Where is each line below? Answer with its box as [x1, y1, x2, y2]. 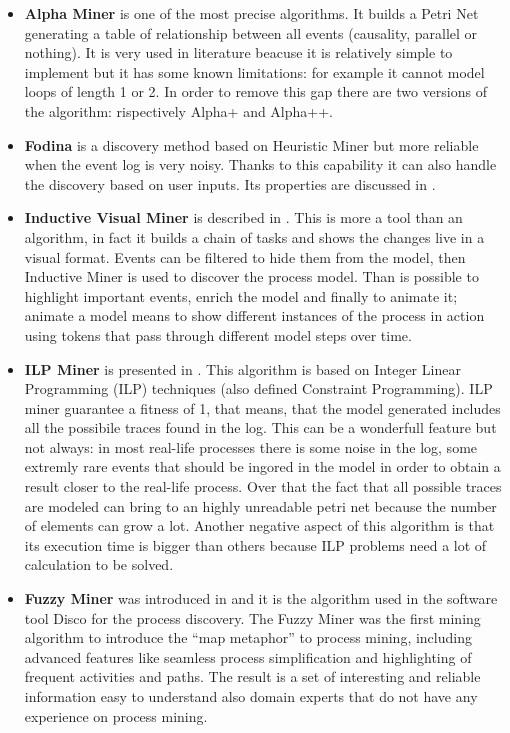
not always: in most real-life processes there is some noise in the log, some [24, 436, 478, 457]
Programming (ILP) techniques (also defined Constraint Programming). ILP [24, 378, 493, 399]
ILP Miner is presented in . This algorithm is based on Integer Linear [24, 358, 461, 379]
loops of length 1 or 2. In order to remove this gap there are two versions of [24, 81, 487, 102]
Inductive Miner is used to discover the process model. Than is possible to [24, 266, 479, 287]
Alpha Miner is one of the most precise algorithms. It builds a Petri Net [24, 3, 479, 23]
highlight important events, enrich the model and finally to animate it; [24, 285, 458, 306]
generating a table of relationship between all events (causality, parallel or [24, 22, 478, 43]
